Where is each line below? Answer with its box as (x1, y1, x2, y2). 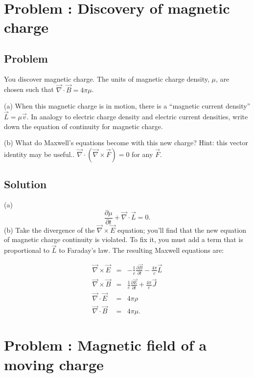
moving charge (4, 354, 104, 374)
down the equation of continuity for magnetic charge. (4, 121, 163, 131)
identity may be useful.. (4, 149, 75, 159)
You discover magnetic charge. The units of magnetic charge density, (4, 73, 209, 84)
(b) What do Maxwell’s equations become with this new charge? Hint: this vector (4, 137, 248, 148)
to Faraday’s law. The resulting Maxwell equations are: (59, 245, 224, 255)
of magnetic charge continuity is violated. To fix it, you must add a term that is (4, 234, 243, 244)
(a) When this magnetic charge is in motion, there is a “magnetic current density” (4, 101, 251, 111)
